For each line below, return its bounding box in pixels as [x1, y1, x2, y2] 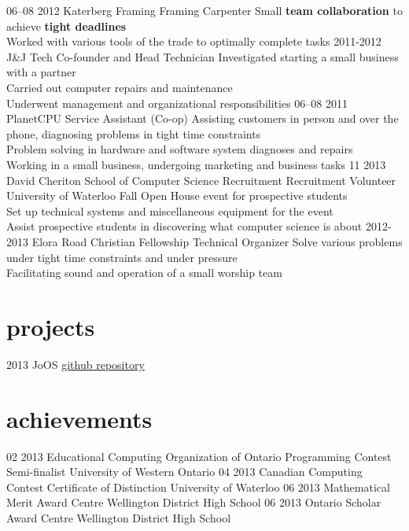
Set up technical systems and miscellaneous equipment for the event [6, 202, 333, 219]
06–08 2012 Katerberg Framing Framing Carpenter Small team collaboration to [6, 2, 403, 18]
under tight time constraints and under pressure [6, 249, 238, 265]
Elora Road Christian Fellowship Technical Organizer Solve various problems [31, 233, 403, 249]
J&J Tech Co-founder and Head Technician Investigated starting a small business [6, 48, 399, 65]
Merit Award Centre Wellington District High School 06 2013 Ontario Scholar [6, 494, 381, 511]
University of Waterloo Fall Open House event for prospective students [6, 187, 348, 204]
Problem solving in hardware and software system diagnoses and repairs [6, 141, 353, 157]
